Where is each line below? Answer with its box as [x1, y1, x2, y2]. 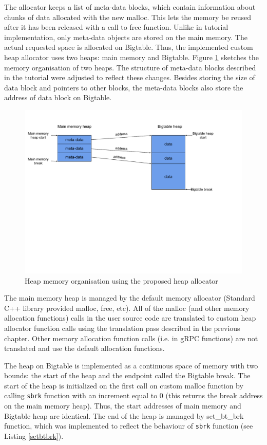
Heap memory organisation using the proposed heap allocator [25, 275, 218, 286]
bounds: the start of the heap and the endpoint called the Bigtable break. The [4, 370, 251, 381]
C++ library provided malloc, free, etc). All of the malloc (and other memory [4, 302, 250, 313]
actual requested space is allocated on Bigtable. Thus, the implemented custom [4, 42, 253, 52]
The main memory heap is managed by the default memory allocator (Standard [4, 292, 255, 303]
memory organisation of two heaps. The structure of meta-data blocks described [4, 62, 256, 72]
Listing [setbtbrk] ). [4, 430, 64, 441]
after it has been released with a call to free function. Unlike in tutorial [4, 22, 228, 32]
